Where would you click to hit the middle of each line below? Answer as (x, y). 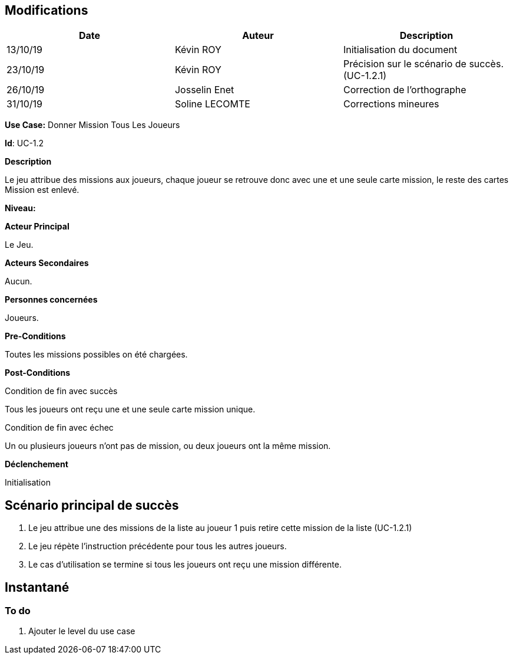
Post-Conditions (38, 373)
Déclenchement (37, 464)
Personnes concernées (51, 300)
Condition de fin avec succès (61, 391)
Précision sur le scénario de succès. (423, 64)
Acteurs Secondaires (47, 263)
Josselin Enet (204, 90)
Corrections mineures (391, 104)
